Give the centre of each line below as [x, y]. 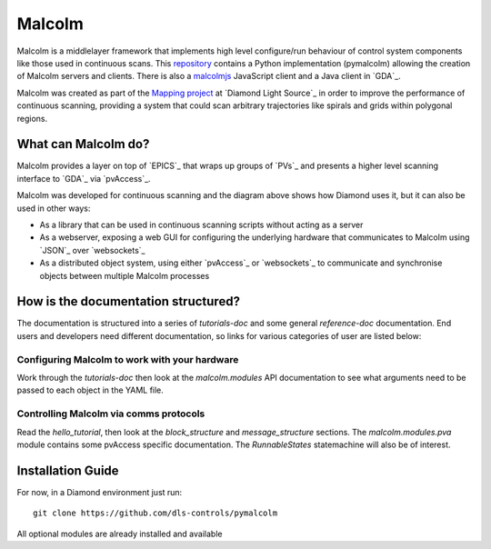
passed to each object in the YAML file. [90, 390]
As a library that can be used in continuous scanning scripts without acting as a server [201, 225]
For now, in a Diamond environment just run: [100, 492]
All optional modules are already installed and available [120, 534]
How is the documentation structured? [129, 301]
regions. [32, 118]
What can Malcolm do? [83, 144]
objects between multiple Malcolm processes [125, 275]
